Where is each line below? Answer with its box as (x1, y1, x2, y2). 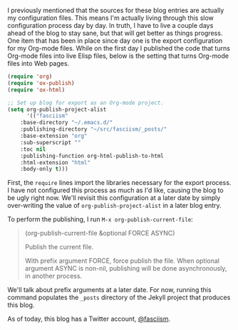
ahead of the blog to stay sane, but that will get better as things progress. (7, 29, 223, 37)
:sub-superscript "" (20, 139, 81, 146)
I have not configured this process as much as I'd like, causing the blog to (7, 186, 224, 195)
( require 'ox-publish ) (7, 79, 75, 86)
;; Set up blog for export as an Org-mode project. (7, 99, 164, 106)
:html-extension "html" (20, 159, 91, 166)
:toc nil (20, 146, 46, 153)
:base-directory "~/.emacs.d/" (20, 119, 113, 126)
